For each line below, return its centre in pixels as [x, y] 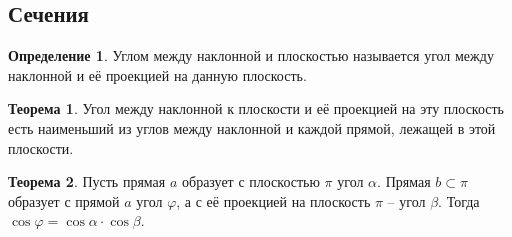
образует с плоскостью [251, 181]
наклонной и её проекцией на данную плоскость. [157, 74]
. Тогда [459, 200]
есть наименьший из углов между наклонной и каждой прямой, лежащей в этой [252, 127]
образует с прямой [64, 200]
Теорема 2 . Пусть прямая [87, 181]
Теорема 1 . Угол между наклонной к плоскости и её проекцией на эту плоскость [256, 108]
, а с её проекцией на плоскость [273, 200]
